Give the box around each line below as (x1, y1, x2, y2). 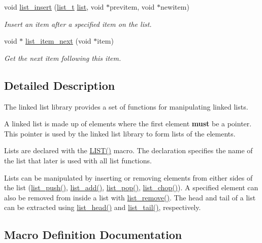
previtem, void (110, 2, 155, 12)
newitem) (160, 2, 189, 12)
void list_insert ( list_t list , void (4, 2, 104, 12)
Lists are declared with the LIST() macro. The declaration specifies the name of (4, 145, 253, 156)
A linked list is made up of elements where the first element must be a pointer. (4, 118, 252, 129)
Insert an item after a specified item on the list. (4, 18, 152, 29)
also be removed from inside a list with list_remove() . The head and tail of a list (4, 192, 256, 202)
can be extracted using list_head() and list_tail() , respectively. (4, 202, 201, 213)
